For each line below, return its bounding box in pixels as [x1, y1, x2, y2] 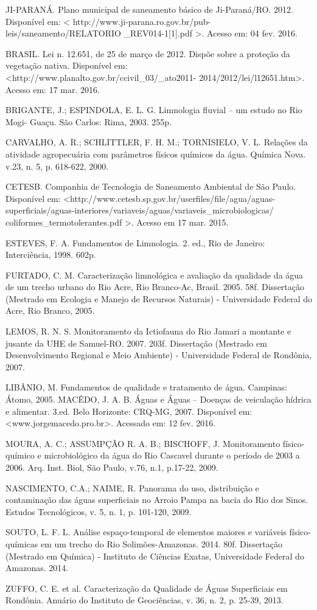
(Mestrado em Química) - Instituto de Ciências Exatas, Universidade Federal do [5, 549, 304, 562]
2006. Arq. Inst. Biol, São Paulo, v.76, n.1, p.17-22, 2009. [5, 461, 218, 473]
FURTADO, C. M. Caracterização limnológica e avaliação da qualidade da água [5, 268, 304, 281]
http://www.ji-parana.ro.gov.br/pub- [72, 15, 211, 27]
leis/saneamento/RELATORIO [5, 27, 121, 40]
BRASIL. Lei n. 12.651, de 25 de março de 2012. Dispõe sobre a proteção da [5, 47, 290, 60]
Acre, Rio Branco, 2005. [5, 304, 95, 317]
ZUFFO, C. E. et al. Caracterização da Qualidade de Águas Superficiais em [5, 581, 288, 594]
